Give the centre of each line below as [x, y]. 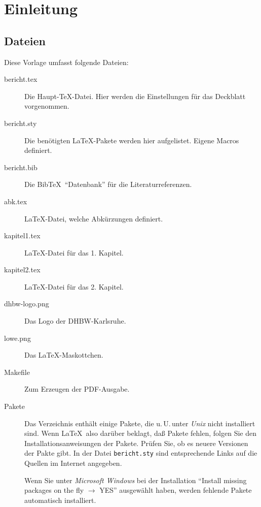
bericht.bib [21, 167]
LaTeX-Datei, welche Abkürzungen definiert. [94, 218]
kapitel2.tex [22, 270]
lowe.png [17, 338]
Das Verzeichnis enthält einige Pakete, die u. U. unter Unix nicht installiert [140, 423]
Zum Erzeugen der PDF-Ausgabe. [77, 389]
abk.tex [16, 201]
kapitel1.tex [22, 235]
